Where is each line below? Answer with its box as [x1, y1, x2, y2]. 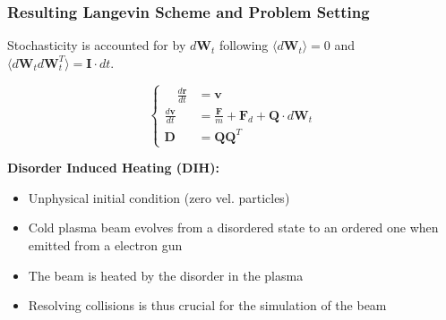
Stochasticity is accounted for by [7, 36, 186, 55]
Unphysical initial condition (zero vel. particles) [28, 188, 290, 206]
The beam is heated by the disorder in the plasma [28, 265, 304, 284]
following [219, 36, 269, 55]
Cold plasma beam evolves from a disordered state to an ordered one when [28, 218, 439, 237]
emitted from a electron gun [28, 235, 183, 254]
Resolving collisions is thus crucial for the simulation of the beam [28, 296, 387, 315]
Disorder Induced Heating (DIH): [7, 158, 219, 177]
